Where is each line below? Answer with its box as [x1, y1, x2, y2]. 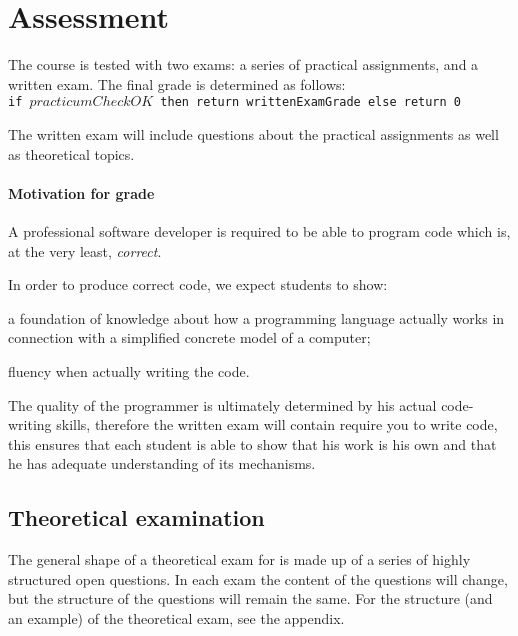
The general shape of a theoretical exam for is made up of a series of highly [8, 549, 471, 570]
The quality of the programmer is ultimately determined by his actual [8, 394, 437, 415]
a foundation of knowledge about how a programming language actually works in [8, 307, 505, 328]
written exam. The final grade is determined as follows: [8, 73, 346, 94]
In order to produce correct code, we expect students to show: [8, 274, 388, 295]
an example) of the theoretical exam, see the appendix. [8, 607, 345, 628]
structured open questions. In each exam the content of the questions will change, [8, 568, 508, 589]
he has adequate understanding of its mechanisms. [8, 453, 316, 474]
